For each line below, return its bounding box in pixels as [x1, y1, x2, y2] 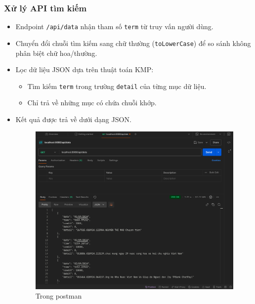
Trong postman [35, 291, 82, 301]
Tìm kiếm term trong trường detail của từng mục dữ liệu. [27, 81, 207, 91]
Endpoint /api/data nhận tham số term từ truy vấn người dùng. [15, 21, 213, 32]
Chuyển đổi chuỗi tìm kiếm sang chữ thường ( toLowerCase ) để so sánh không [15, 38, 251, 48]
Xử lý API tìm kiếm [4, 1, 87, 14]
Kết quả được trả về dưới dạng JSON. [15, 114, 131, 124]
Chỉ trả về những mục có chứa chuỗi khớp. [27, 97, 157, 108]
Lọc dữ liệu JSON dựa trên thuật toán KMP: [15, 64, 154, 75]
